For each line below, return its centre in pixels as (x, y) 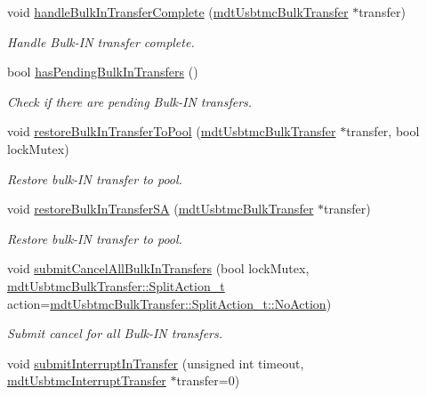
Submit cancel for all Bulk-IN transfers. (115, 333)
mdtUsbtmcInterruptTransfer (87, 380)
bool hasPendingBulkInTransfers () (103, 72)
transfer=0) (208, 380)
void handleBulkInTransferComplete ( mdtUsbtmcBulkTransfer (178, 12)
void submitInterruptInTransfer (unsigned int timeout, (156, 363)
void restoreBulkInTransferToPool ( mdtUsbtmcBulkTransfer (172, 131)
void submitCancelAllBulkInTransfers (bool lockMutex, (158, 268)
